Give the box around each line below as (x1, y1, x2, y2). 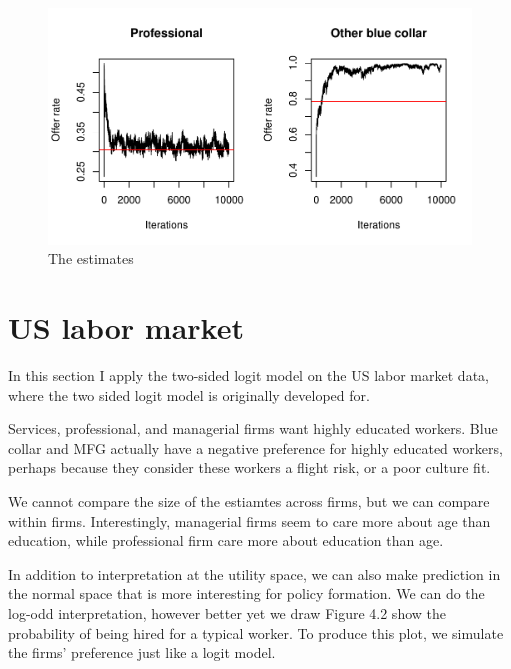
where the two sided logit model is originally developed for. (8, 384, 370, 405)
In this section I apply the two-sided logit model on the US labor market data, (8, 365, 489, 386)
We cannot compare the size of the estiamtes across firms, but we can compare (8, 491, 490, 512)
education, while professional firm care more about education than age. (8, 530, 444, 551)
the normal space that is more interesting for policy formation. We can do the (8, 583, 485, 604)
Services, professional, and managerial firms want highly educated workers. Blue (8, 418, 498, 439)
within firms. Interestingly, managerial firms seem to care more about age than (8, 510, 491, 531)
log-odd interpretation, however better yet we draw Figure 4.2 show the (8, 603, 446, 623)
